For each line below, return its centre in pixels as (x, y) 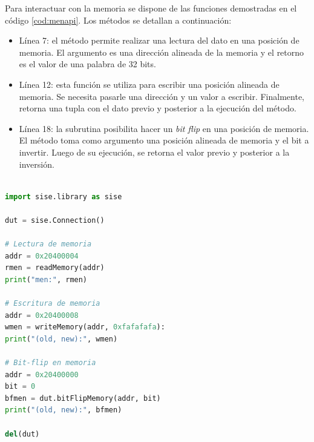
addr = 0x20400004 (42, 256)
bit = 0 (20, 387)
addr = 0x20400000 (42, 374)
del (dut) (22, 434)
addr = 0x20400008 (42, 315)
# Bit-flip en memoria (51, 363)
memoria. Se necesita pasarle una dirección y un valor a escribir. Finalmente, (162, 96)
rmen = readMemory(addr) (55, 268)
